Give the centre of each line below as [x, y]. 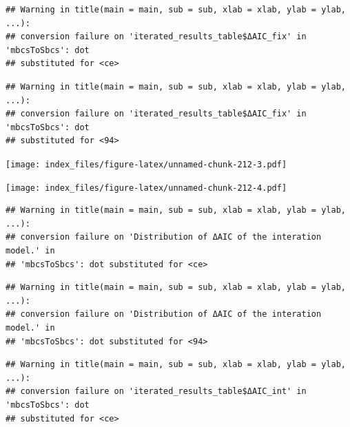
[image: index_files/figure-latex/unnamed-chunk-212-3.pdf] [146, 164]
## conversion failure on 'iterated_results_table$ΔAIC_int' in [156, 392]
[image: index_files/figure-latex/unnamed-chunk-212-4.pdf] [146, 188]
